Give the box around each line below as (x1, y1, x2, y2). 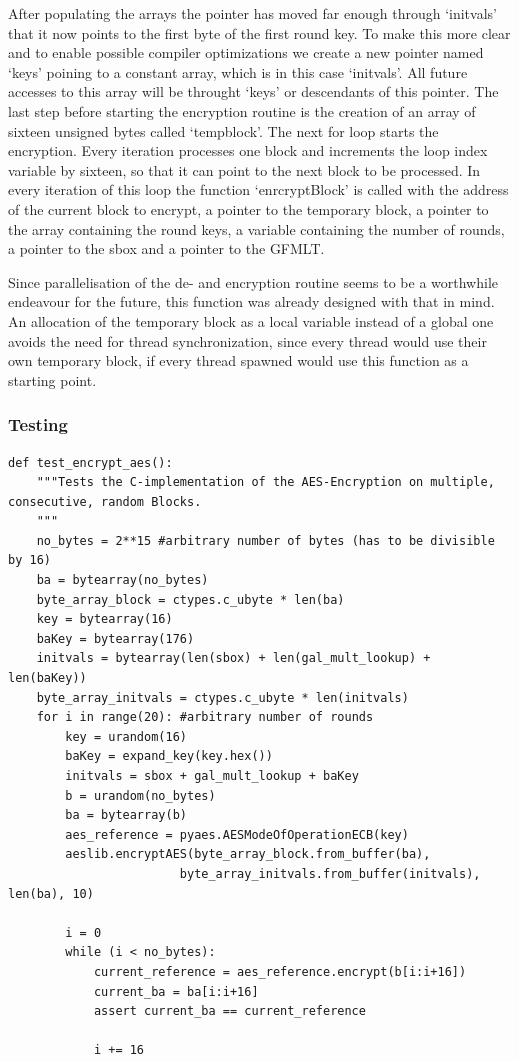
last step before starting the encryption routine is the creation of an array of (8, 100, 476, 121)
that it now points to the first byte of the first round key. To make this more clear (8, 22, 511, 43)
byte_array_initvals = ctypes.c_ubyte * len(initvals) (36, 690, 409, 705)
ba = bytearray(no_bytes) (36, 573, 209, 588)
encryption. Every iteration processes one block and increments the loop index (8, 140, 488, 161)
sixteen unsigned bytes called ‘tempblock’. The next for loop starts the (8, 120, 439, 141)
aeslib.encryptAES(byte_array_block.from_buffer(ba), (65, 847, 431, 862)
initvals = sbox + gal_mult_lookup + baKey (65, 769, 359, 783)
